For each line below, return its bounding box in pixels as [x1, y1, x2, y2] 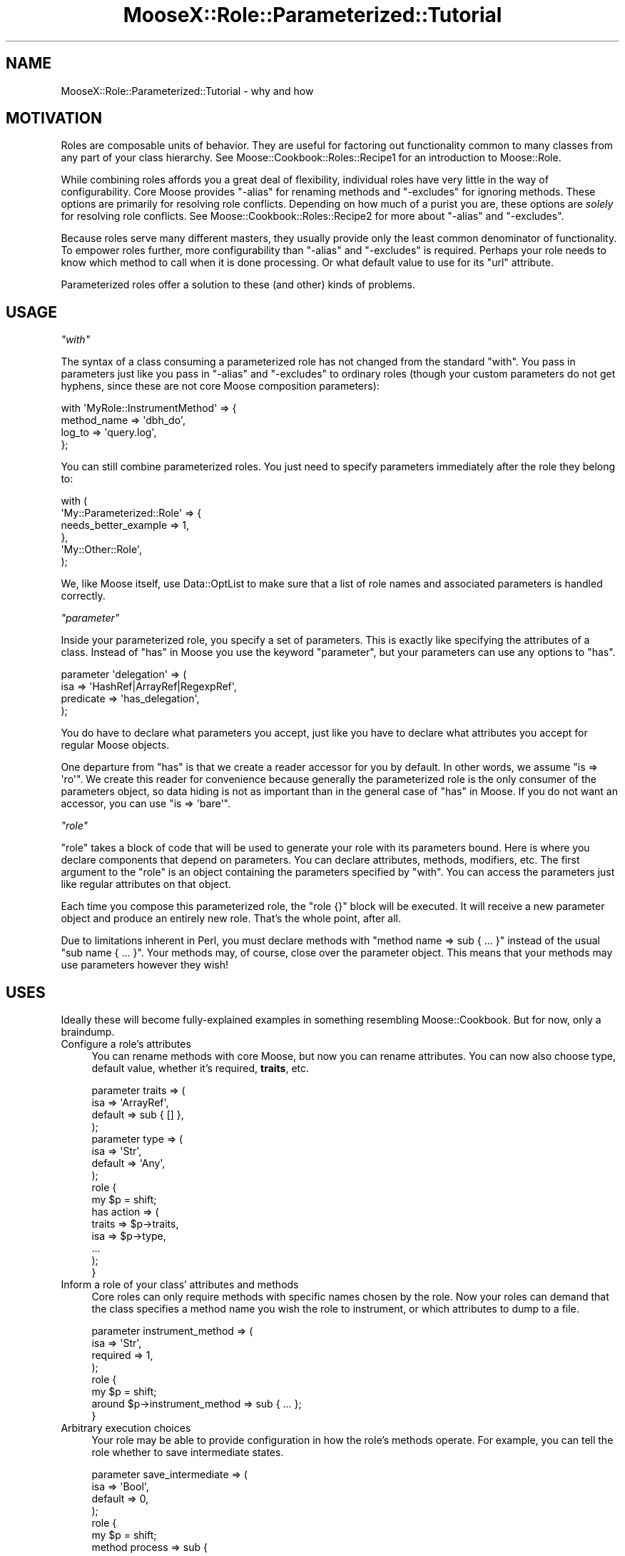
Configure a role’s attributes [61, 1038, 191, 1051]
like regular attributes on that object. [61, 878, 231, 891]
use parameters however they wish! [61, 959, 229, 971]
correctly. [61, 590, 106, 602]
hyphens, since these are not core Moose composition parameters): [61, 380, 380, 393]
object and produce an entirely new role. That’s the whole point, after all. [61, 912, 401, 925]
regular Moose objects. [61, 739, 170, 752]
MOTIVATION [6, 109, 102, 128]
